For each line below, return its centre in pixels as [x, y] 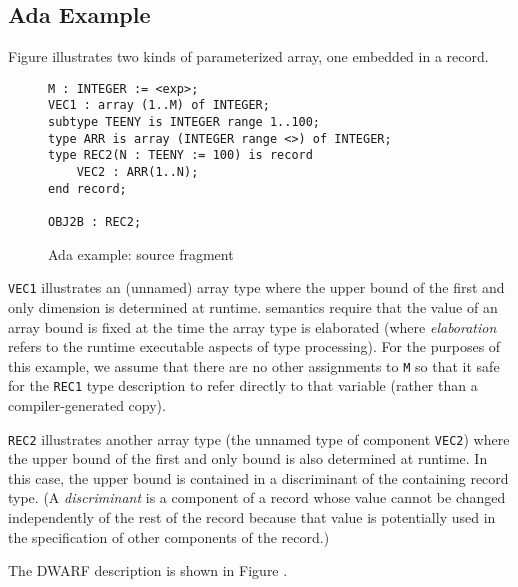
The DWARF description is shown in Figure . [148, 570]
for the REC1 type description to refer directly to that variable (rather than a [243, 385]
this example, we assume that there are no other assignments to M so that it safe [254, 365]
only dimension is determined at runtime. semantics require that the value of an [253, 306]
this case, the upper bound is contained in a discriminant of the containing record [258, 477]
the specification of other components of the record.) [169, 536]
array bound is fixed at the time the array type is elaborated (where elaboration [252, 326]
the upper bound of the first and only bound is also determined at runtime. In [248, 458]
